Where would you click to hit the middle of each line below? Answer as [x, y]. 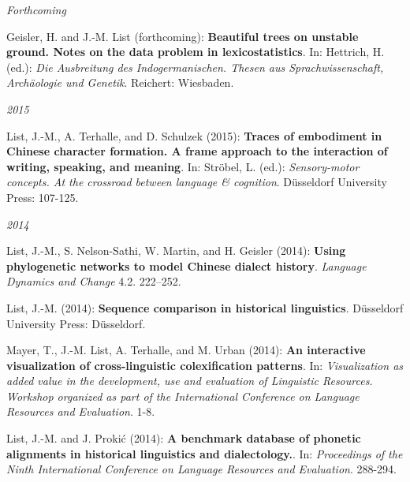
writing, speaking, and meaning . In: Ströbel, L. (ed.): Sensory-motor [183, 166]
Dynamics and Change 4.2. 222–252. [94, 281]
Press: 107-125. [43, 197]
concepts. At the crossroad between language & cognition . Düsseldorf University [197, 182]
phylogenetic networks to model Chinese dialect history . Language [186, 265]
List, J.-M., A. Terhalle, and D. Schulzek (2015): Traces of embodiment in [194, 135]
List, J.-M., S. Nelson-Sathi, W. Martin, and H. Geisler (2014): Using [176, 250]
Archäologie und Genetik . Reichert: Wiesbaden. [120, 82]
